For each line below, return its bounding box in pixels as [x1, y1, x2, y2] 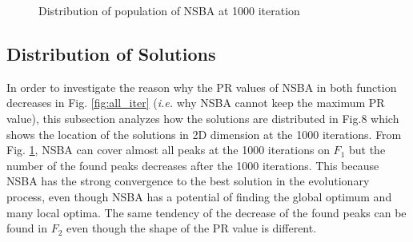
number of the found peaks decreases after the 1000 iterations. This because [6, 157, 379, 173]
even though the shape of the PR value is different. [66, 220, 317, 236]
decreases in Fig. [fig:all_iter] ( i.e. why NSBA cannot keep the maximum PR [6, 94, 385, 111]
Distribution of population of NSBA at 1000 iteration [38, 2, 300, 18]
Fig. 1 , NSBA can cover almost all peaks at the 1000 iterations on [6, 141, 330, 158]
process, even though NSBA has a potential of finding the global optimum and [6, 188, 392, 204]
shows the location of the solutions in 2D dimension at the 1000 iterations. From [6, 125, 402, 142]
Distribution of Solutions [6, 41, 216, 65]
